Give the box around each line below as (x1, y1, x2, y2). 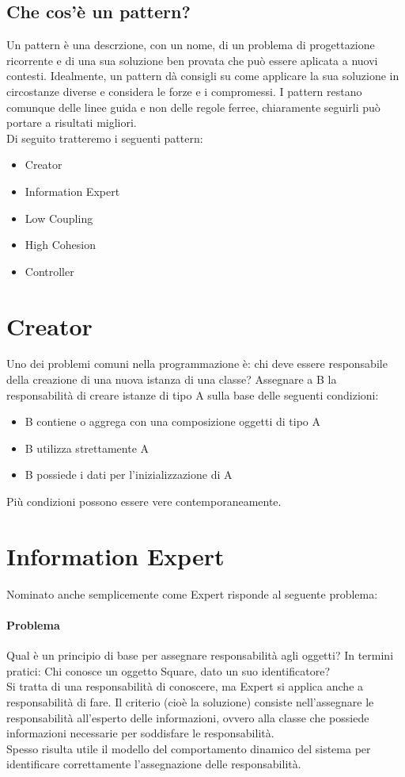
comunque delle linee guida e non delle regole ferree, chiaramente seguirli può (6, 98, 380, 115)
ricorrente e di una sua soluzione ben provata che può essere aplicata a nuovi (6, 52, 378, 68)
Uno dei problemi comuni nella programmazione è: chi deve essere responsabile (6, 355, 388, 372)
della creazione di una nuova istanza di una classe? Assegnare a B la (6, 371, 337, 388)
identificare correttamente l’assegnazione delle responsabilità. (6, 756, 301, 772)
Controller (25, 262, 74, 279)
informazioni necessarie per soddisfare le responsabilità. (6, 725, 274, 741)
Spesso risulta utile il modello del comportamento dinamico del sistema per (6, 740, 371, 756)
